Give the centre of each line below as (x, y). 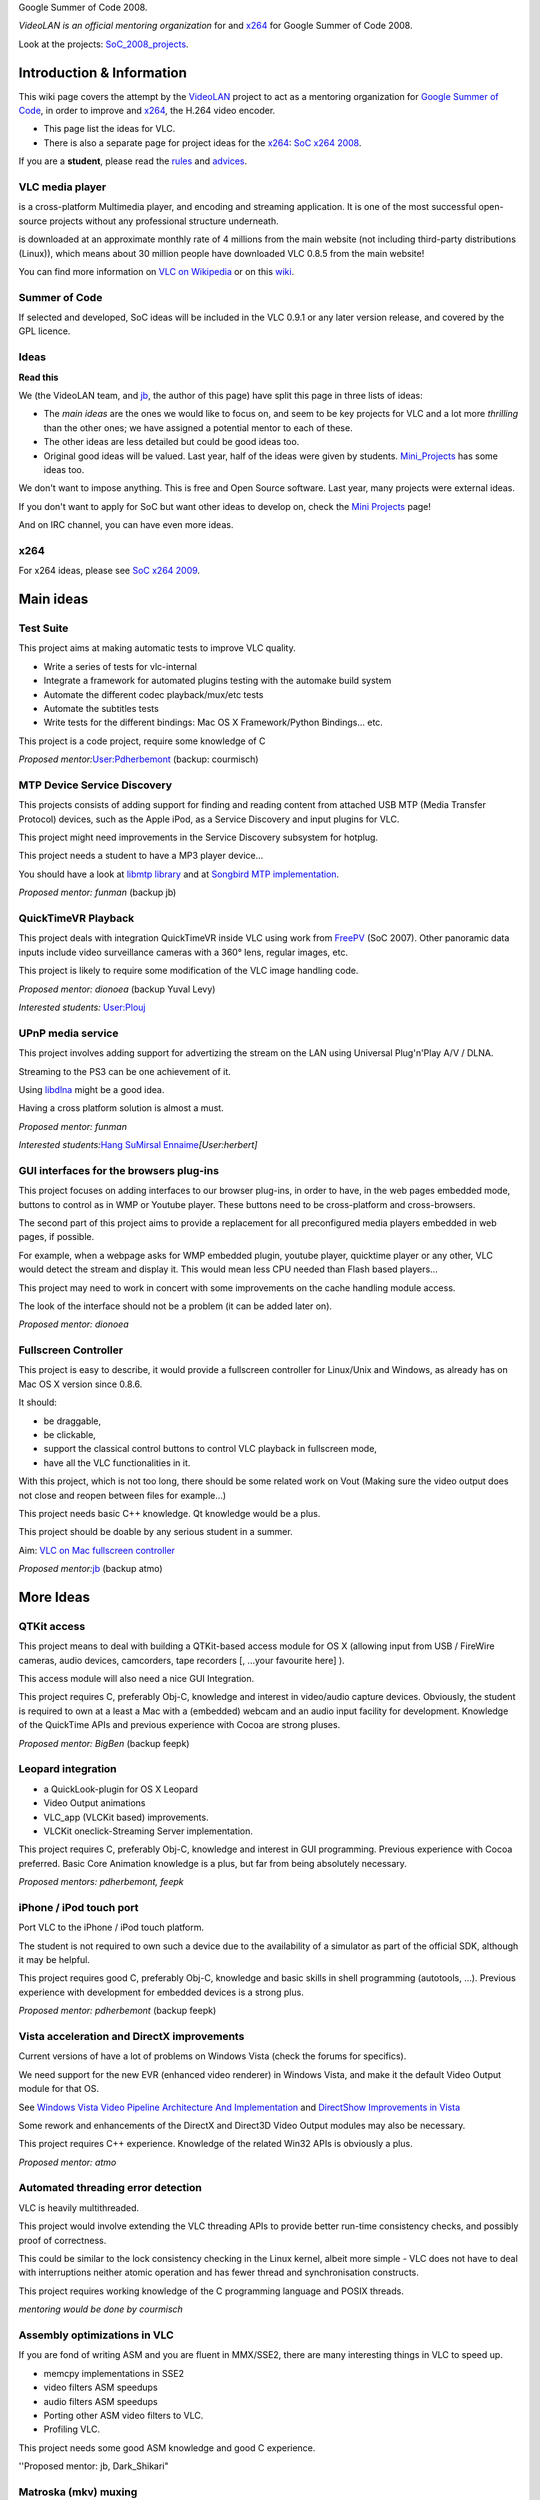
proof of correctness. (62, 2240)
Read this (38, 377)
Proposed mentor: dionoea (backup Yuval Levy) (117, 989)
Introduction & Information (102, 72)
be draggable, (72, 1421)
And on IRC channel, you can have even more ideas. (126, 525)
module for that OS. (59, 2089)
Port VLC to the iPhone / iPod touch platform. (111, 1927)
